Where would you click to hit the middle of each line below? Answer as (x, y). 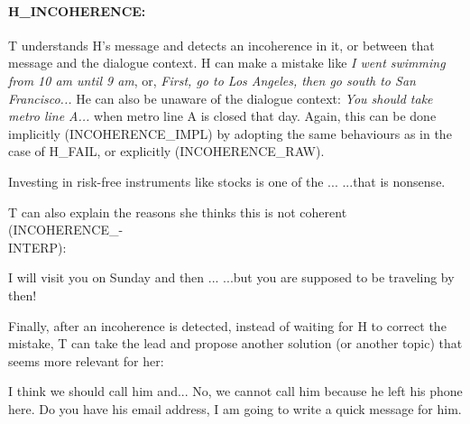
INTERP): (37, 247)
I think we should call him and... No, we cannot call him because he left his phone (235, 391)
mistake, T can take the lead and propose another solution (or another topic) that (235, 343)
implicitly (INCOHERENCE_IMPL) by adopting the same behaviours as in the (230, 133)
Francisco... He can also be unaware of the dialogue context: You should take (221, 98)
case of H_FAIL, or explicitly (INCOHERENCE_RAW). (166, 151)
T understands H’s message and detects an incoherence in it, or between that (221, 45)
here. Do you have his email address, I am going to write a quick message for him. (235, 408)
